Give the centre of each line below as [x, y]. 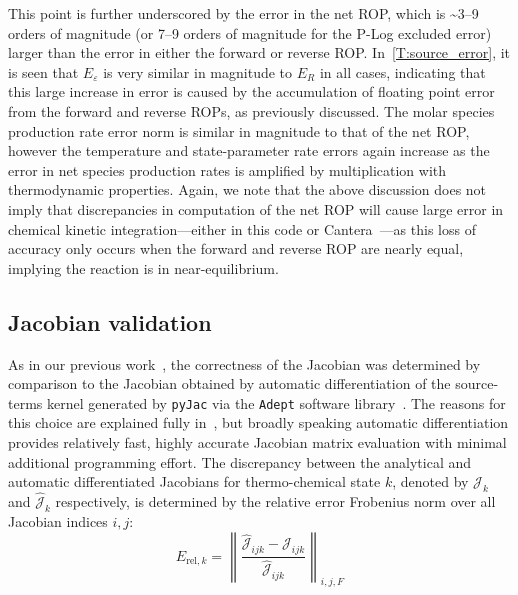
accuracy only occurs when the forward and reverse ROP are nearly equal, [236, 248]
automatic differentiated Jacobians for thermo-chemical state [194, 481]
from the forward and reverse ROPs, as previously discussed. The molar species [251, 110]
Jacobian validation [110, 321]
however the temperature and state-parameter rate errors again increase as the [249, 150]
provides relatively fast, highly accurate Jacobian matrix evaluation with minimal [257, 441]
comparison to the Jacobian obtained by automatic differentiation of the [229, 383]
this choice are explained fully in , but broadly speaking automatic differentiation [258, 422]
